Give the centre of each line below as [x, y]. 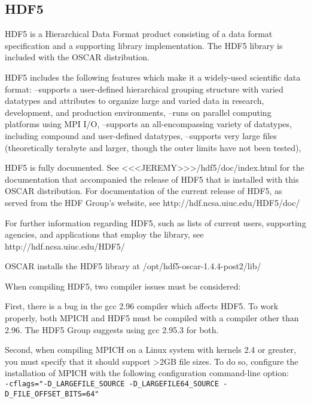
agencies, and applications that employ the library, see [104, 234]
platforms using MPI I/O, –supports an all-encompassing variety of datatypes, [148, 124]
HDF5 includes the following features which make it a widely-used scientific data [153, 77]
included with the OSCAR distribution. [77, 57]
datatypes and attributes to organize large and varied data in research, [135, 101]
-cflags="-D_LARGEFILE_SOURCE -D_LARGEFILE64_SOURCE [112, 384]
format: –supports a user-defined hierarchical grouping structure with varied [144, 89]
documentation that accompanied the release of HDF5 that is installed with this [152, 179]
